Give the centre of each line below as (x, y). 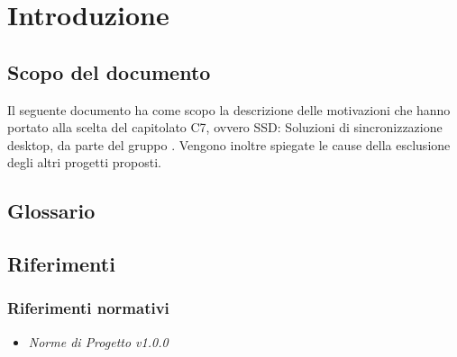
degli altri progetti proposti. (84, 162)
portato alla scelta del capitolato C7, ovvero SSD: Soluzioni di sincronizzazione (225, 127)
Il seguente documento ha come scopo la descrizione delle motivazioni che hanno (229, 109)
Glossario (51, 211)
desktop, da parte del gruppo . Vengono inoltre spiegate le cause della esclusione (229, 144)
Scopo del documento (109, 71)
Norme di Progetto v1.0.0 (98, 341)
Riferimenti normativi (88, 308)
